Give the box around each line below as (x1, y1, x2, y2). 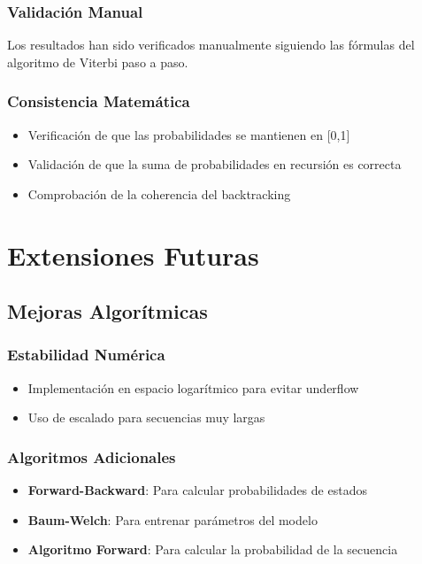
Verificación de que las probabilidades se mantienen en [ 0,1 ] (27, 125, 350, 143)
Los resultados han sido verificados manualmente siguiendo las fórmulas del (7, 35, 415, 54)
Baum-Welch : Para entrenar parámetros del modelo (27, 510, 318, 529)
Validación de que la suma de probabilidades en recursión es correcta (27, 155, 402, 174)
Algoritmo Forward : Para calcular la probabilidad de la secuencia (27, 540, 398, 559)
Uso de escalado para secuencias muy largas (27, 408, 265, 427)
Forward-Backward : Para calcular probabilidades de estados (27, 481, 367, 499)
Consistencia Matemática (7, 90, 190, 112)
